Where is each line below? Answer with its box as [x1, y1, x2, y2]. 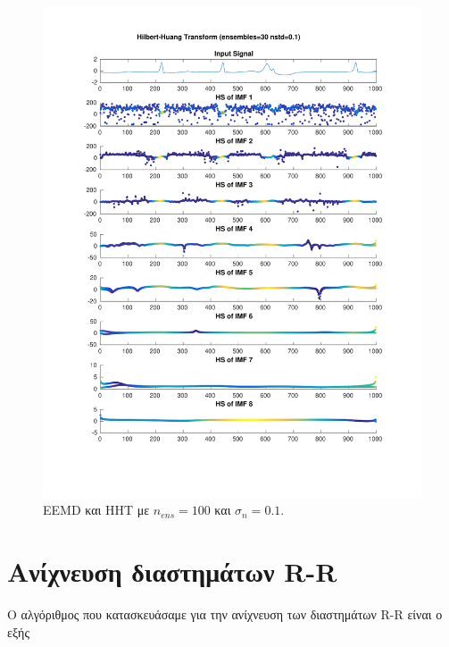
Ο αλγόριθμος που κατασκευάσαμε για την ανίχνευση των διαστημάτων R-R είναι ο [7, 605, 443, 624]
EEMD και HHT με [43, 500, 150, 519]
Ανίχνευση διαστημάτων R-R [7, 553, 337, 590]
